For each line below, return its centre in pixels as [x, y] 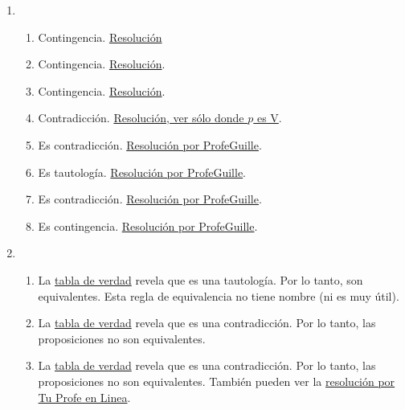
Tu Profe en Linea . [84, 397]
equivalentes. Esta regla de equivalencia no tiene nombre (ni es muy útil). [219, 295]
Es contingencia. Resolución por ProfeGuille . [148, 225]
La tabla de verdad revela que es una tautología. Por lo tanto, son [200, 279]
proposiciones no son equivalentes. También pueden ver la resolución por [217, 381]
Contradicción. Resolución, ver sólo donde [141, 118]
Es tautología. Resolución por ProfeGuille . [142, 172]
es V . [269, 118]
